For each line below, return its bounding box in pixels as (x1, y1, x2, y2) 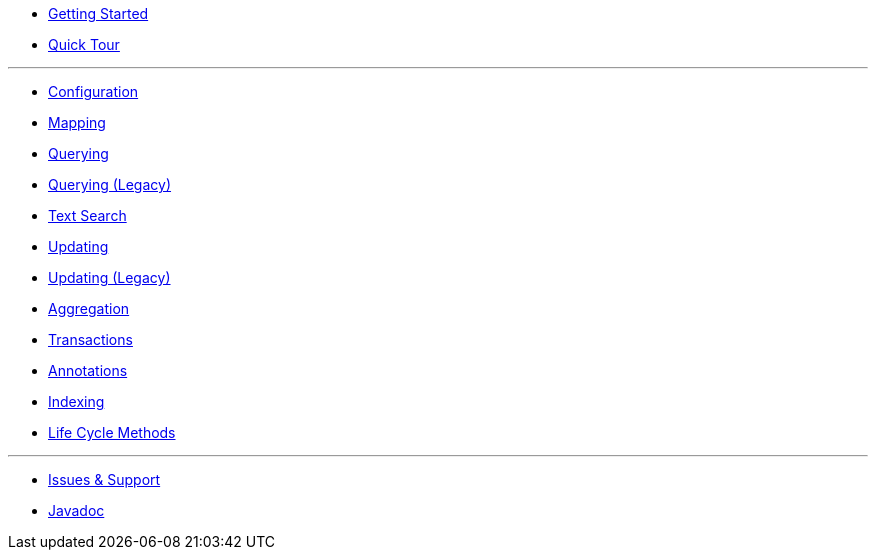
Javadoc (48, 502, 105, 519)
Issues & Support (48, 471, 161, 488)
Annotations (48, 362, 128, 379)
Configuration (48, 83, 139, 100)
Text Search (48, 207, 127, 224)
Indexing (48, 393, 105, 410)
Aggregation (48, 300, 130, 317)
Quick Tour (48, 36, 120, 53)
